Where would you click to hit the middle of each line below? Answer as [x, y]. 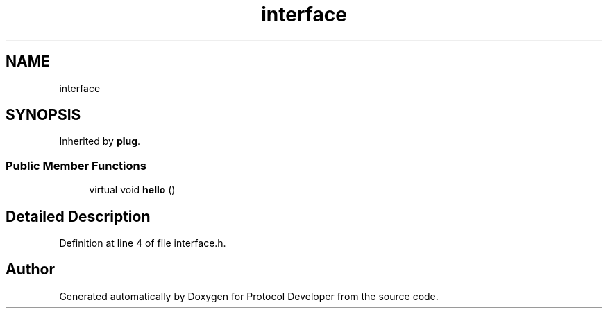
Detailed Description [78, 216]
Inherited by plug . [100, 141]
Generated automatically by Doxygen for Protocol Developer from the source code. [249, 296]
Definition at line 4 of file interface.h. [143, 243]
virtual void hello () [132, 190]
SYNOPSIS [43, 115]
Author [30, 270]
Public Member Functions [76, 165]
